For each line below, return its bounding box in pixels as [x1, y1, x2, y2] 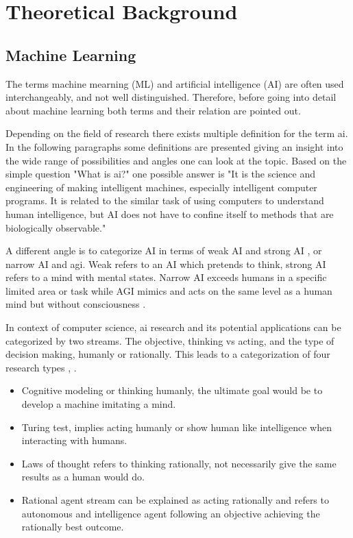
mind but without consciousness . [5, 297, 146, 311]
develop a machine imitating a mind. [21, 397, 176, 411]
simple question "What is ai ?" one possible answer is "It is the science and [5, 167, 315, 181]
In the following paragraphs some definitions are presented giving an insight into [5, 139, 343, 154]
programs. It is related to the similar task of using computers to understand [5, 193, 324, 208]
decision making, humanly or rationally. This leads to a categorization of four [5, 347, 330, 361]
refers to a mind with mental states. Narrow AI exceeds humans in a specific [5, 270, 327, 284]
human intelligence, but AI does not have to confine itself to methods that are [5, 206, 334, 221]
